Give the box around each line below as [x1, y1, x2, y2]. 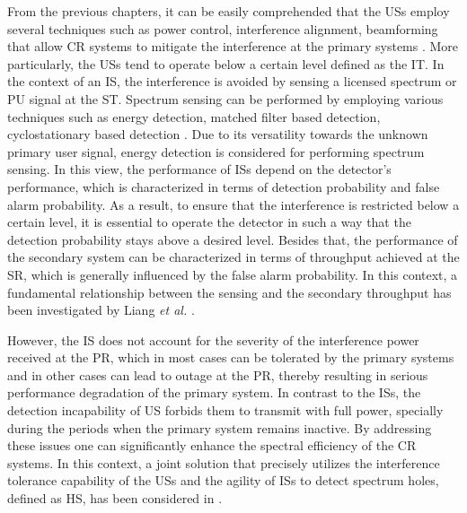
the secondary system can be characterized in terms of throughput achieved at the [7, 248, 460, 266]
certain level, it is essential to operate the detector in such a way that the [7, 213, 411, 231]
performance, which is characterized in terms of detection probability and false [7, 177, 440, 196]
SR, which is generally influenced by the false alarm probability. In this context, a [7, 265, 458, 283]
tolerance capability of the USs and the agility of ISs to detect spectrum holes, [7, 471, 439, 490]
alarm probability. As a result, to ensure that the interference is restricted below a [7, 195, 460, 213]
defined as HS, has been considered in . [7, 489, 223, 508]
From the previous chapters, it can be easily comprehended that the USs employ [7, 2, 450, 20]
